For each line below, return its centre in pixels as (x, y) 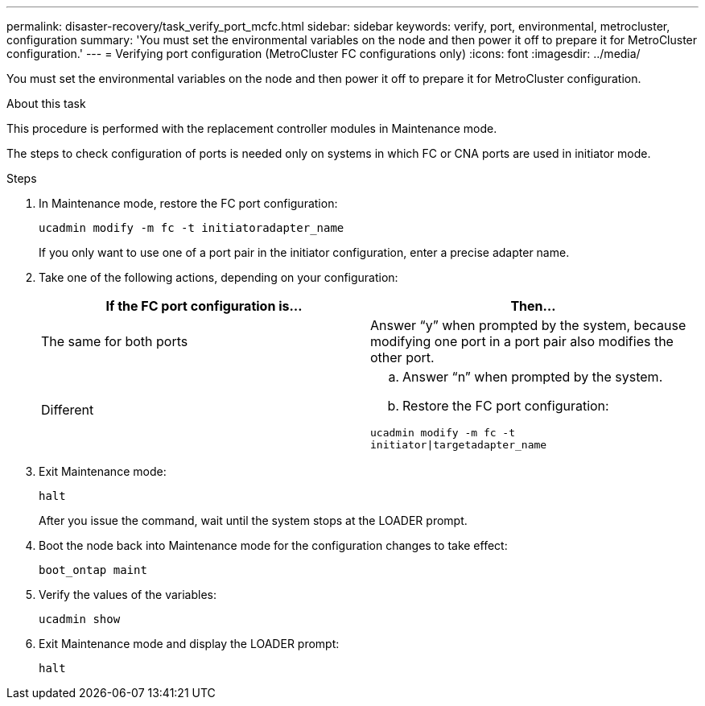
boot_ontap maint (93, 570)
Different (68, 410)
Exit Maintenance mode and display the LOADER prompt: (189, 644)
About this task (46, 103)
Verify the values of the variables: (128, 595)
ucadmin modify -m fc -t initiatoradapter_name (192, 228)
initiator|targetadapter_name (459, 445)
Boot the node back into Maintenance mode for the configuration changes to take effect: (273, 545)
